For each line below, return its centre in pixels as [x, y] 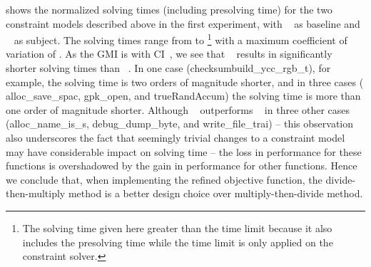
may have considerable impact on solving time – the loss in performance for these [184, 151]
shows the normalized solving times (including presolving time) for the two [169, 9]
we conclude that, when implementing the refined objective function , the [164, 179]
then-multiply [36, 193]
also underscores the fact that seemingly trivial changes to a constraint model [176, 137]
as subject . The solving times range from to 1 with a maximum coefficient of [181, 39]
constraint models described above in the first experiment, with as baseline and [183, 23]
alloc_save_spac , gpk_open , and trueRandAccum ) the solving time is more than [183, 96]
